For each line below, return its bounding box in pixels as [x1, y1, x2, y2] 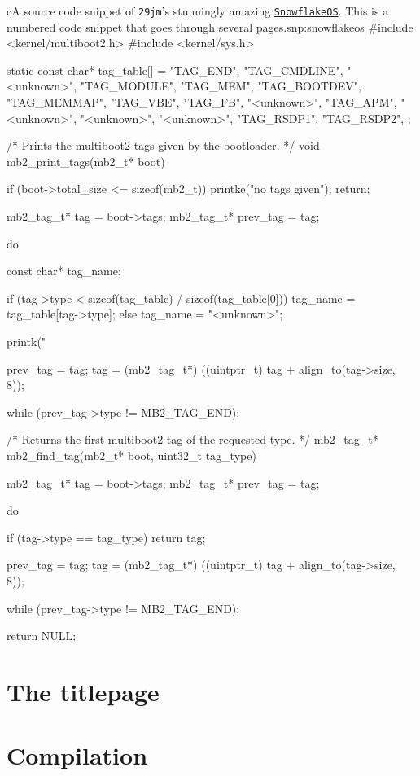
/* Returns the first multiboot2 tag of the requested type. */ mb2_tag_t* [7, 431, 378, 448]
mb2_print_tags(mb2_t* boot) [7, 152, 165, 169]
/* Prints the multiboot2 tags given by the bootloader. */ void [7, 137, 320, 154]
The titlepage [7, 674, 160, 708]
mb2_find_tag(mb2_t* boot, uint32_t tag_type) [7, 446, 256, 463]
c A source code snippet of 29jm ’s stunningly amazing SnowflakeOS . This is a [7, 2, 389, 19]
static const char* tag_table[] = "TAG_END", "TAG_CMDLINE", [7, 61, 343, 78]
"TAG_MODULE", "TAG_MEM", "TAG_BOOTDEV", [80, 77, 361, 94]
